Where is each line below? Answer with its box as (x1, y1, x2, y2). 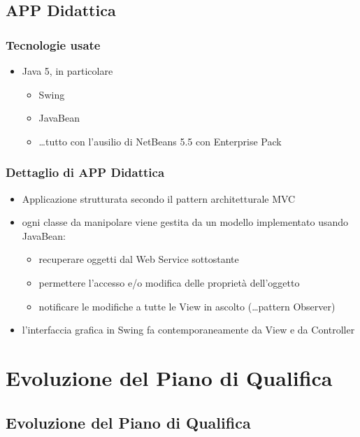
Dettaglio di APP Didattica (6, 164, 165, 181)
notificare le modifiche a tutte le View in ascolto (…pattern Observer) (38, 299, 336, 313)
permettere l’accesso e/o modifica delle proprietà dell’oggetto (38, 275, 300, 289)
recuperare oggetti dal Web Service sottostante (38, 252, 239, 266)
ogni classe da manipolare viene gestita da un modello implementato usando (22, 215, 349, 229)
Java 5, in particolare (22, 64, 113, 78)
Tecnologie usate (6, 36, 101, 53)
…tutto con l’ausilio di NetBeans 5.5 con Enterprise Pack (38, 134, 282, 148)
